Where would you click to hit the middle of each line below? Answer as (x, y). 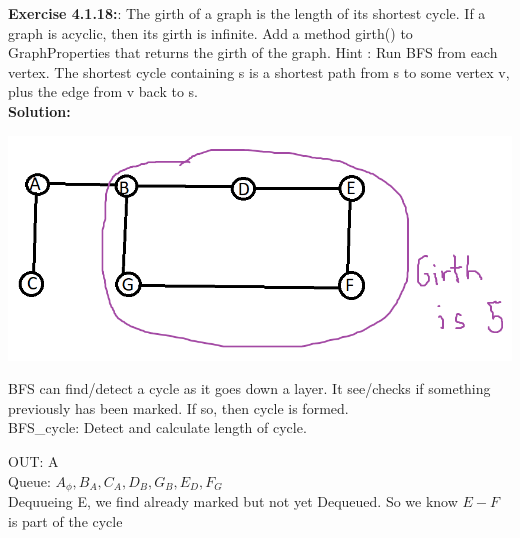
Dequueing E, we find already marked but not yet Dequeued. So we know (233, 501)
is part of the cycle (65, 520)
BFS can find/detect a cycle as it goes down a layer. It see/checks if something (249, 388)
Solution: (39, 110)
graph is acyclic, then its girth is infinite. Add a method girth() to (210, 32)
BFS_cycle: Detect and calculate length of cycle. (157, 427)
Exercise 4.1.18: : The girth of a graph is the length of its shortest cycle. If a (247, 13)
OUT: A (33, 460)
